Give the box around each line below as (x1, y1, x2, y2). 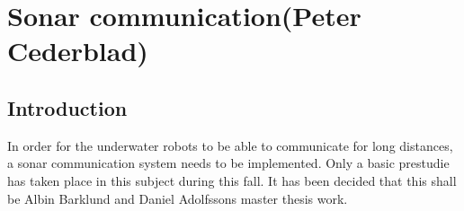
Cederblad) (7, 32, 148, 69)
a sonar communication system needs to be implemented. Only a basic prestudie (7, 154, 450, 172)
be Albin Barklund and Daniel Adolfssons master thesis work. (7, 189, 348, 207)
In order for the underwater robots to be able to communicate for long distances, (7, 136, 453, 154)
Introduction (7, 93, 128, 121)
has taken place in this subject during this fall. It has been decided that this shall (7, 171, 457, 189)
